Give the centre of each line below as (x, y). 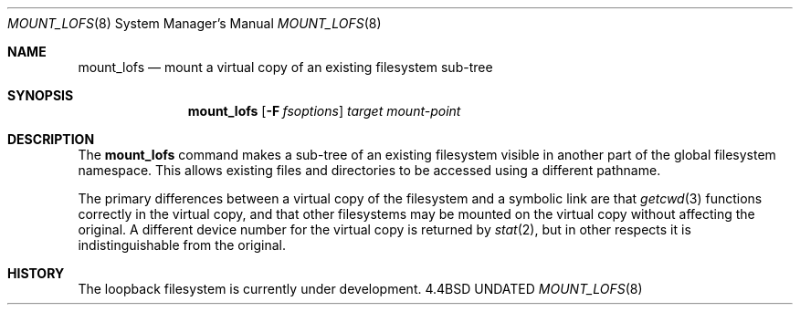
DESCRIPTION (51, 139)
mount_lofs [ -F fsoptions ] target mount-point (324, 111)
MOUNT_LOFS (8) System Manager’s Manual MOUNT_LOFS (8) (195, 23)
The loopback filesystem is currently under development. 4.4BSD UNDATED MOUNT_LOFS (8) (360, 289)
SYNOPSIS (41, 95)
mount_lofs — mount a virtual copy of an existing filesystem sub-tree (285, 67)
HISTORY (36, 273)
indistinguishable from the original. (182, 245)
